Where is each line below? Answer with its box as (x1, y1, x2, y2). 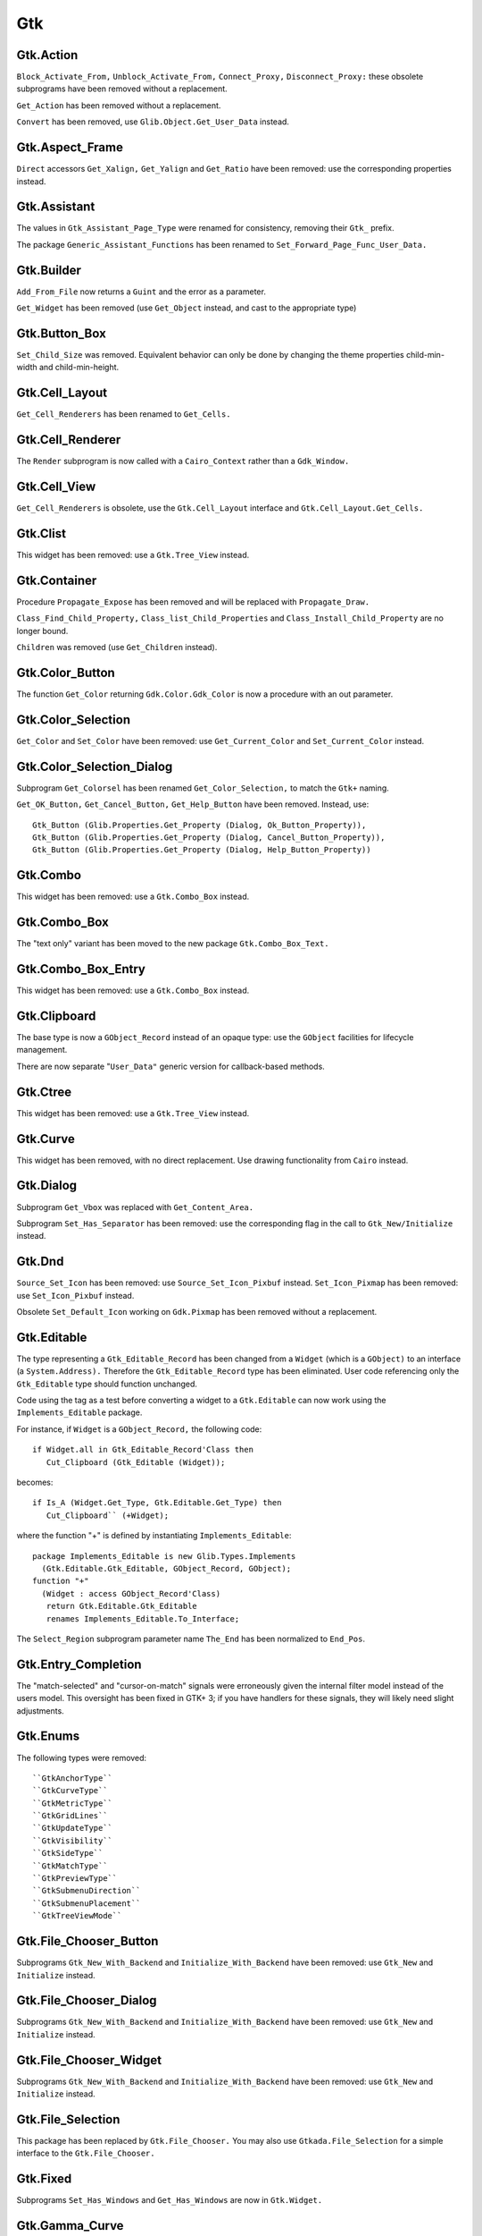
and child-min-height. (38, 362, 120, 373)
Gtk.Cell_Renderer (16, 432, 121, 447)
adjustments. (16, 1705, 64, 1716)
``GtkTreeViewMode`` (32, 1910, 122, 1921)
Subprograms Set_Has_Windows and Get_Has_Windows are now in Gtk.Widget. (16, 2195, 323, 2206)
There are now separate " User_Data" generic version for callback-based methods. (16, 1061, 325, 1071)
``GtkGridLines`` (32, 1811, 108, 1821)
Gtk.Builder (16, 262, 82, 277)
